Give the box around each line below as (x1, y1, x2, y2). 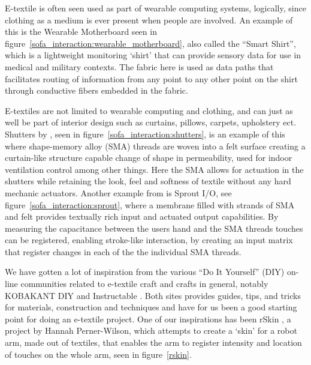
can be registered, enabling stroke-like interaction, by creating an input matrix (5, 234, 293, 246)
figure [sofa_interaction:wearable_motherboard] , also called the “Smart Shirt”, (5, 37, 296, 49)
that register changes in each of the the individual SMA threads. (5, 245, 241, 258)
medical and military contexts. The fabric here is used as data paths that (5, 60, 274, 73)
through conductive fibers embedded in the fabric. (5, 84, 188, 97)
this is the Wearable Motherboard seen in (5, 25, 157, 38)
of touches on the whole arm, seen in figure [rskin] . (5, 348, 192, 360)
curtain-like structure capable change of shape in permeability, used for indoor (5, 151, 292, 164)
